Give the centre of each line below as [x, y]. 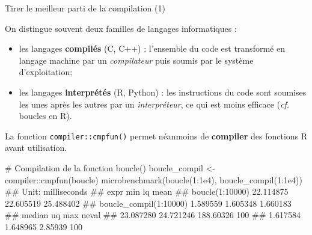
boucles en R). [45, 116]
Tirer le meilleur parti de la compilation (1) [85, 8]
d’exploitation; [46, 72]
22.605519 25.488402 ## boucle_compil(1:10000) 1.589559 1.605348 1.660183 [148, 203]
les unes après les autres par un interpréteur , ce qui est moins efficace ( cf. [154, 104]
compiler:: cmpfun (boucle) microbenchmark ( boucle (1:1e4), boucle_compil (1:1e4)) [154, 179]
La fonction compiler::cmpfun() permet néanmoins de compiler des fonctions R [156, 136]
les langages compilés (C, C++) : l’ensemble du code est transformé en [152, 48]
